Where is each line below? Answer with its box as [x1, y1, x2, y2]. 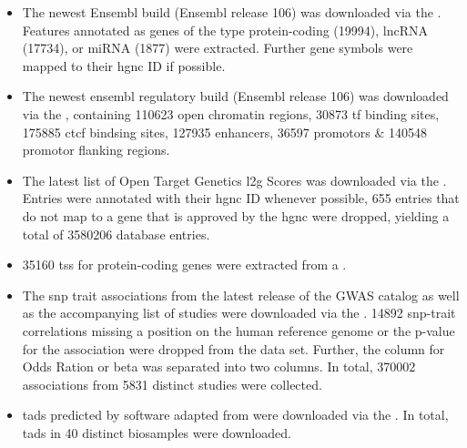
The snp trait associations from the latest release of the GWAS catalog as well [22, 285, 460, 304]
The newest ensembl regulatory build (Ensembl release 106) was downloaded [22, 87, 449, 106]
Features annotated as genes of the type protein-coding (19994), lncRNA [22, 20, 429, 39]
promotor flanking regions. [22, 140, 170, 159]
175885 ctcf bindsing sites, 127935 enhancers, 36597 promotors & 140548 [22, 122, 428, 141]
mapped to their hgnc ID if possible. [22, 56, 226, 75]
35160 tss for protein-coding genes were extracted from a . [22, 255, 347, 274]
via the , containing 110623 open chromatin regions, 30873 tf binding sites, [22, 104, 440, 123]
